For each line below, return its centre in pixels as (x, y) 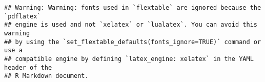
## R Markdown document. (46, 76)
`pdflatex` (23, 16)
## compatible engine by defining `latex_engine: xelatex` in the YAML (129, 59)
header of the (28, 67)
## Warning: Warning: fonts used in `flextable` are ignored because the (133, 8)
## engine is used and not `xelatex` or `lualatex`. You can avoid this (131, 25)
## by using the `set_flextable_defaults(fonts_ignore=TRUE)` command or (133, 42)
